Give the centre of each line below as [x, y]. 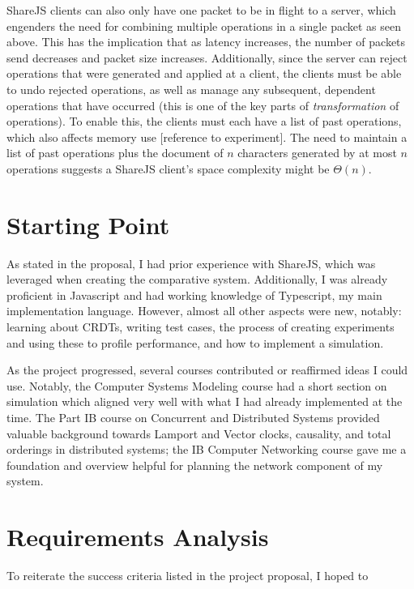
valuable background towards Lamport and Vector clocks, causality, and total [199, 433]
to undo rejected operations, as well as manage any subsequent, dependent [191, 89]
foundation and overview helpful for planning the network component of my [195, 465]
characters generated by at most [317, 153]
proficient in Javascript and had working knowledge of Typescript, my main [194, 294]
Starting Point [88, 224]
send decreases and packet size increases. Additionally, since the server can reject [207, 57]
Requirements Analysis [138, 537]
